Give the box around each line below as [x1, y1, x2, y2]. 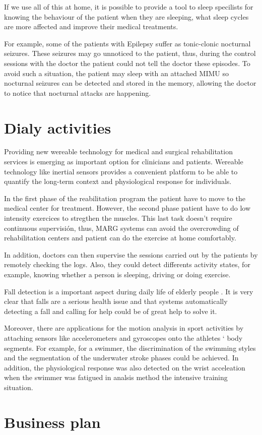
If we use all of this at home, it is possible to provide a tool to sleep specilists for [4, 2, 253, 12]
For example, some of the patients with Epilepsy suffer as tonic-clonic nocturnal [4, 38, 251, 48]
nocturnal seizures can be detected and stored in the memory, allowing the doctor [4, 78, 256, 88]
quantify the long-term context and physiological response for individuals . [4, 176, 232, 187]
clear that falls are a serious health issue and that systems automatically [4, 296, 228, 306]
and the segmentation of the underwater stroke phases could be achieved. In [4, 352, 239, 363]
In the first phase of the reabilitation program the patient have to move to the [4, 193, 246, 203]
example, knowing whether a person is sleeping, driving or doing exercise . [4, 269, 231, 279]
